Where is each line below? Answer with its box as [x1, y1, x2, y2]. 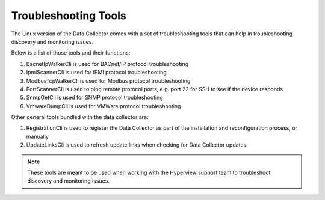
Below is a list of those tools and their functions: [11, 49, 131, 56]
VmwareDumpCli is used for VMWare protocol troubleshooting [26, 102, 181, 109]
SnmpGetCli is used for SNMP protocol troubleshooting [26, 94, 163, 102]
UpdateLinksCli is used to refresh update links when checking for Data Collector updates [26, 141, 247, 148]
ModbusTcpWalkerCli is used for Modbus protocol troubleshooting [26, 77, 191, 84]
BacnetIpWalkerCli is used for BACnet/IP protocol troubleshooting [26, 60, 189, 67]
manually [26, 133, 49, 140]
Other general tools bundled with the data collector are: [11, 114, 149, 121]
